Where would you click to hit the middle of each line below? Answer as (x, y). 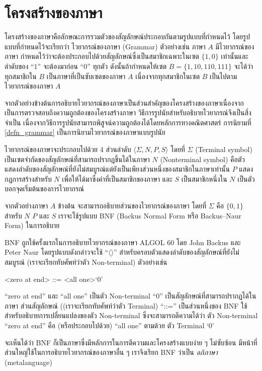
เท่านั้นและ (235, 56)
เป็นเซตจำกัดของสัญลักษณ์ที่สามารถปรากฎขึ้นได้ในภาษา (77, 159)
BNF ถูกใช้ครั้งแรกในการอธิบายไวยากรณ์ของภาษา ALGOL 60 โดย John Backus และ (123, 242)
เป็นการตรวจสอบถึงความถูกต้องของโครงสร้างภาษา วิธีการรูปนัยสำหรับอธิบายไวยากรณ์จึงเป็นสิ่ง (128, 113)
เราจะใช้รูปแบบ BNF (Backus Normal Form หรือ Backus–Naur (150, 215)
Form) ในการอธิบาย (32, 225)
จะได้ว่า (244, 66)
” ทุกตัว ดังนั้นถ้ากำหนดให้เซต (127, 66)
